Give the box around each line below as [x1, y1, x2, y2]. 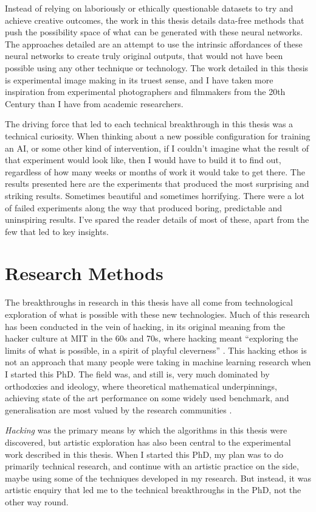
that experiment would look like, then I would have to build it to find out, [5, 153, 281, 166]
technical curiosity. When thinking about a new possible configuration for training [5, 129, 311, 142]
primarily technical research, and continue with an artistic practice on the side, [5, 460, 299, 472]
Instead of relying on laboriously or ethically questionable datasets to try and [5, 2, 294, 14]
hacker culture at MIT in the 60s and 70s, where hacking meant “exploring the [5, 332, 298, 345]
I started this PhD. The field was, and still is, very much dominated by [5, 367, 270, 380]
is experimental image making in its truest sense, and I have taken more [5, 73, 273, 86]
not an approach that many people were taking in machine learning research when [5, 356, 311, 368]
